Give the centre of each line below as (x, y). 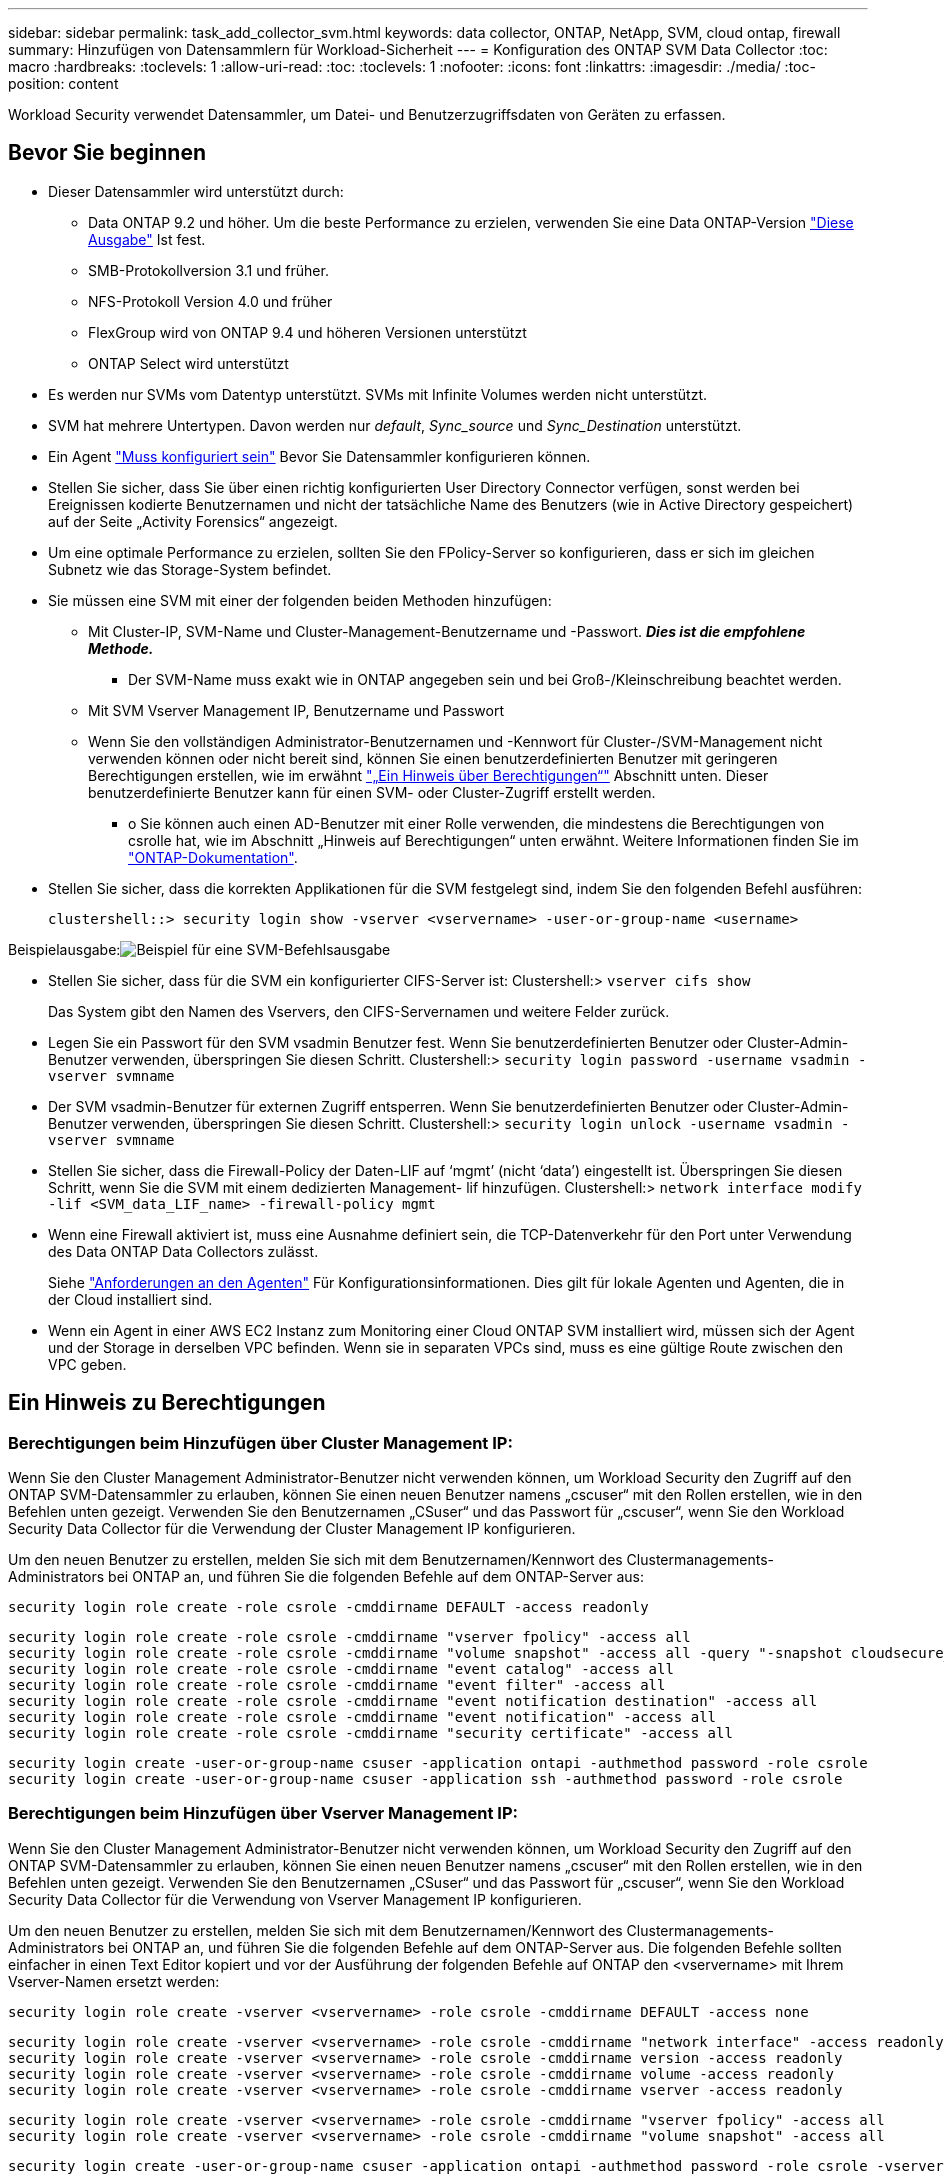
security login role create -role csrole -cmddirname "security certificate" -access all (370, 1733)
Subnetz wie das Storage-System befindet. (190, 569)
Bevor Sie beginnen (107, 153)
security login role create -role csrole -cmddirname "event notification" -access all (362, 1717)
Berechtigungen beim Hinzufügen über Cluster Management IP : (260, 1442)
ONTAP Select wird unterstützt (188, 363)
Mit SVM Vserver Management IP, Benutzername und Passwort (296, 710)
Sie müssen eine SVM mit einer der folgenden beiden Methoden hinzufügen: (300, 600)
